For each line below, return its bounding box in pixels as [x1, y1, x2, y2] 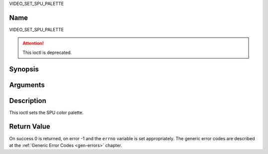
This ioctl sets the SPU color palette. [9, 109, 84, 115]
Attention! [22, 40, 44, 47]
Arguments [9, 81, 45, 89]
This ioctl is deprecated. [22, 50, 72, 55]
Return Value [9, 122, 51, 131]
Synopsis [9, 65, 39, 73]
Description [9, 97, 47, 105]
